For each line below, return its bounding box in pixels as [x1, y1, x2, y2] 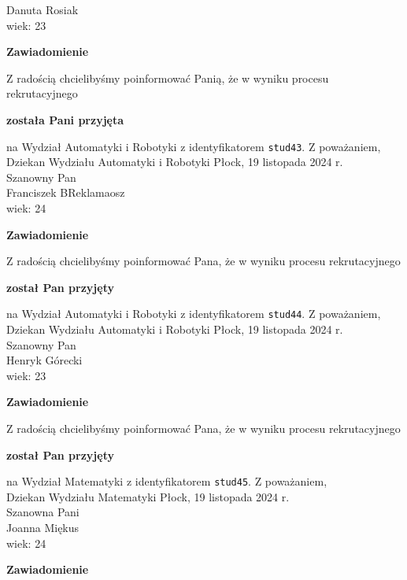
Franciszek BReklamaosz [6, 184, 125, 201]
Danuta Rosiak [6, 2, 79, 17]
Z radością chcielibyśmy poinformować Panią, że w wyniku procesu [6, 69, 329, 86]
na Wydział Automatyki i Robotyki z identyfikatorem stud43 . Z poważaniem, [6, 138, 381, 154]
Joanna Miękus [6, 519, 80, 536]
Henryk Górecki [6, 352, 83, 368]
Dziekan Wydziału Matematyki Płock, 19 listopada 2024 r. [6, 488, 290, 504]
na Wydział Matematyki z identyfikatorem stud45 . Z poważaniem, [6, 473, 327, 489]
